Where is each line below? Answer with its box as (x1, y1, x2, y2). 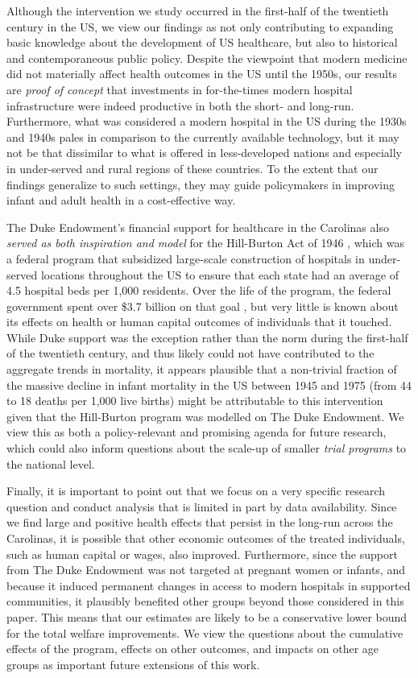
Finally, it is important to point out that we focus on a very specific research (6, 482, 386, 499)
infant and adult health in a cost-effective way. (6, 192, 236, 209)
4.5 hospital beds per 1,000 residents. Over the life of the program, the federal (6, 282, 391, 299)
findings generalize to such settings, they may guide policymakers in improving (6, 176, 395, 192)
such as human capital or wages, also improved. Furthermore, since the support (6, 545, 398, 562)
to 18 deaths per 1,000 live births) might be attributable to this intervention (6, 392, 383, 409)
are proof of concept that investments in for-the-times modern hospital (6, 81, 353, 97)
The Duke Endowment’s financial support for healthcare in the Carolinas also (6, 218, 389, 235)
